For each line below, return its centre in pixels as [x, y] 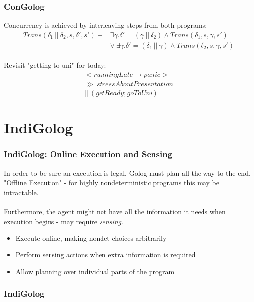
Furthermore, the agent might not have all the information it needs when [115, 212]
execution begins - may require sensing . [64, 221]
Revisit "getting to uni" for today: [55, 65]
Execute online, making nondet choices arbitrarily [91, 238]
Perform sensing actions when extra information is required [105, 254]
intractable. [21, 192]
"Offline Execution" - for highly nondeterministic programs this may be [112, 182]
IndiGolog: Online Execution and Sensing [88, 154]
